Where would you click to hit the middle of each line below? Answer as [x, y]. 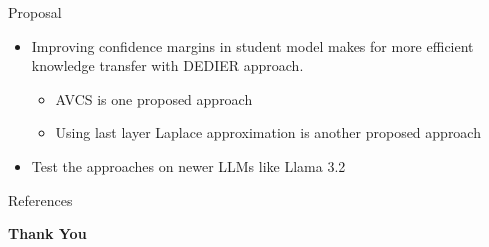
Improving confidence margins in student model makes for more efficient [252, 45]
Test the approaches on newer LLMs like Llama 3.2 [188, 165]
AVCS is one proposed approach [154, 98]
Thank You [47, 233]
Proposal [35, 12]
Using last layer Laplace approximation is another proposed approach [268, 132]
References [40, 199]
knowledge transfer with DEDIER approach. [167, 65]
